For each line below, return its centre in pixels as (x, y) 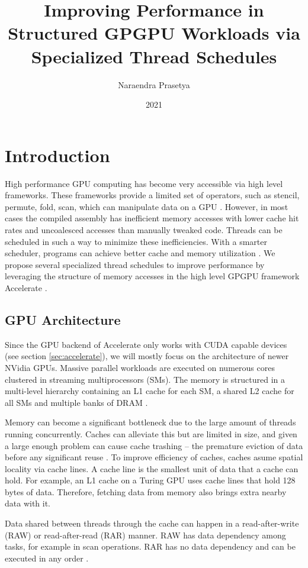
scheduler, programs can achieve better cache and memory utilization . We (140, 253)
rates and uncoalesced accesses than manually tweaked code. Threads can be (144, 230)
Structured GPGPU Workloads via (154, 33)
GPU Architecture (63, 319)
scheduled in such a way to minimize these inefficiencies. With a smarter (136, 241)
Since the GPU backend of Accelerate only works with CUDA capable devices (146, 344)
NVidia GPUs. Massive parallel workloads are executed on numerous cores (140, 367)
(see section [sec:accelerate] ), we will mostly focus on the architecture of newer (147, 356)
